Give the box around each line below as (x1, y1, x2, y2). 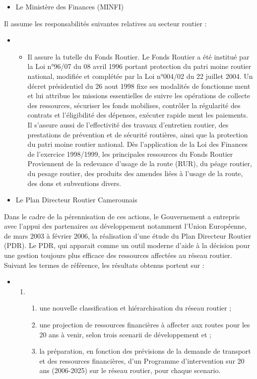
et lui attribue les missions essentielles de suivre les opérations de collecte (27, 90, 251, 101)
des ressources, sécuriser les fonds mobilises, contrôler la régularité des (27, 100, 241, 110)
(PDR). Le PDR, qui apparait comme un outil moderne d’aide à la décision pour (4, 240, 250, 251)
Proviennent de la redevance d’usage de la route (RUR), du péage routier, (27, 158, 252, 169)
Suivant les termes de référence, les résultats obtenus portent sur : (4, 259, 204, 270)
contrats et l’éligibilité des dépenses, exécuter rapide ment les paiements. (27, 110, 248, 120)
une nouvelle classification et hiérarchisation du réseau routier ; (39, 303, 232, 313)
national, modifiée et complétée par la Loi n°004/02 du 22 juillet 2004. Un (27, 70, 253, 81)
